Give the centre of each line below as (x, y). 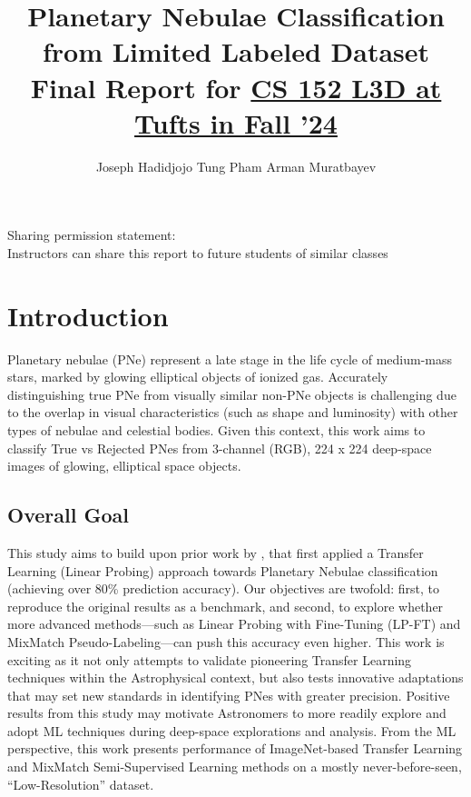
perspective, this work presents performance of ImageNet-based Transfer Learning (235, 748)
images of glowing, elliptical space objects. (124, 466)
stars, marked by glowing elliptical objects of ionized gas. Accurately (198, 377)
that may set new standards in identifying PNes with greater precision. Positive (229, 695)
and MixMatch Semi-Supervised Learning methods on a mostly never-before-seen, (235, 767)
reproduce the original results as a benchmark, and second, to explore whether (226, 606)
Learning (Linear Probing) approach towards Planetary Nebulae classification (223, 570)
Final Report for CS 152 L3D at (236, 87)
